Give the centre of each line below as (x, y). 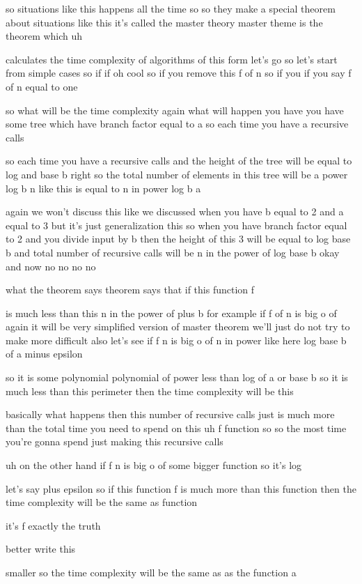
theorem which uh (44, 36)
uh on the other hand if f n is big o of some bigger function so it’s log (154, 465)
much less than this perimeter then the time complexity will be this (150, 391)
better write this (41, 549)
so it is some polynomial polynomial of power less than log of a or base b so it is (177, 377)
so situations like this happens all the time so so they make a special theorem (171, 8)
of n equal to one (42, 86)
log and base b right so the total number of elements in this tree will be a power (177, 174)
